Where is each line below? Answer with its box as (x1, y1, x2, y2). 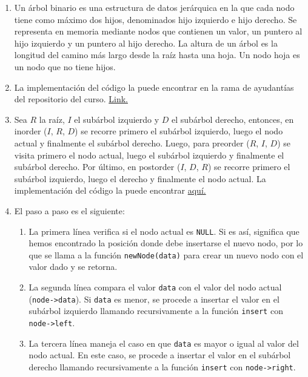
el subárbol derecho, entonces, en (172, 113, 294, 125)
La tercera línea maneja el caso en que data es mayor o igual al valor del (28, 336, 299, 349)
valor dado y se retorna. (28, 260, 118, 273)
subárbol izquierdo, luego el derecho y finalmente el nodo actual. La (14, 172, 266, 185)
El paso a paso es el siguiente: (14, 204, 125, 217)
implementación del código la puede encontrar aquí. (14, 184, 206, 197)
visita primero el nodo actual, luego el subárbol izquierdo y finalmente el (14, 148, 284, 161)
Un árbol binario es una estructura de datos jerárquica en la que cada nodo (14, 1, 295, 13)
